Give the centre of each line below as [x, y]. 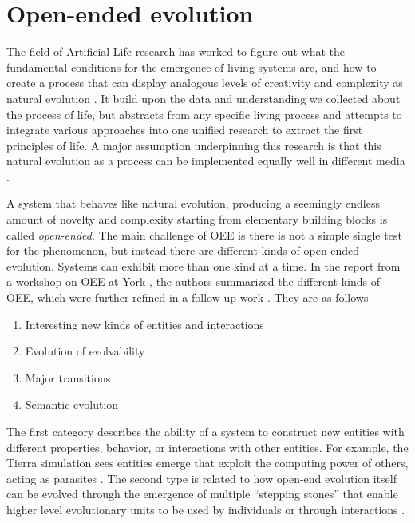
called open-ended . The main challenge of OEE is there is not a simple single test [204, 234]
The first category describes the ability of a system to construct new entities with [206, 431]
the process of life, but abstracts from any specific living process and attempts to [204, 114]
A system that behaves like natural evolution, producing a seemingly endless [193, 203]
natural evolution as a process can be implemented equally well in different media [206, 161]
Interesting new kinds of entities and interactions [144, 324]
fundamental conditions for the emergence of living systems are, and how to [192, 67]
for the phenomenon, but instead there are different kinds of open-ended [183, 250]
